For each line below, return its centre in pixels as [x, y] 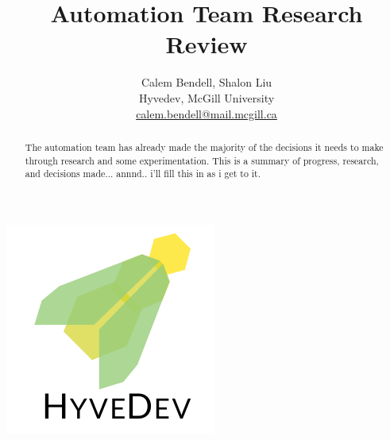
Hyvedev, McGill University [207, 97]
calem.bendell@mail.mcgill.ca [207, 113]
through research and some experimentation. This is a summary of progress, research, [202, 160]
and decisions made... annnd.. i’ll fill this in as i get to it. [143, 174]
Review [207, 44]
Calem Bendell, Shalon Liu [207, 82]
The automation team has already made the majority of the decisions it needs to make [204, 147]
